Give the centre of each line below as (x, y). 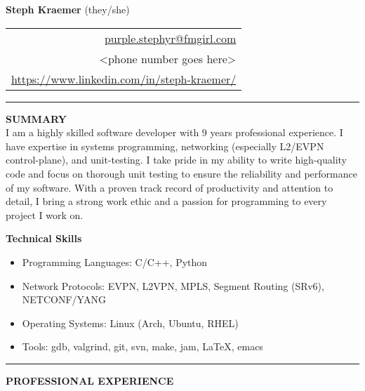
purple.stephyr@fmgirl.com (170, 38)
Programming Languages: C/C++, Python (115, 261)
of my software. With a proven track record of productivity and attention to (170, 187)
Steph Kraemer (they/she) (68, 9)
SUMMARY (36, 118)
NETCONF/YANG (64, 299)
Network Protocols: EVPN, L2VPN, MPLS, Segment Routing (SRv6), (173, 285)
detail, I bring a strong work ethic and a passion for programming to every (166, 201)
